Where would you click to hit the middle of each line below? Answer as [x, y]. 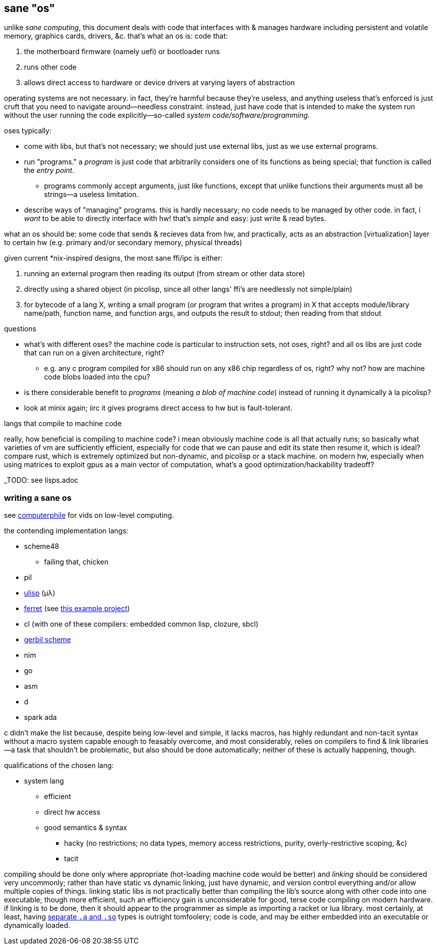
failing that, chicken [76, 562]
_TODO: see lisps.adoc [41, 480]
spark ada [41, 717]
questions [20, 329]
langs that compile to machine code [63, 424]
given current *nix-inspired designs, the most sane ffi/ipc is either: [113, 258]
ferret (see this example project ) [77, 609]
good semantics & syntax [86, 828]
